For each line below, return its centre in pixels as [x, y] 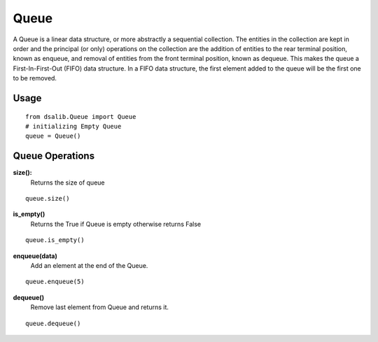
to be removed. [35, 78]
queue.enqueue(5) [55, 282]
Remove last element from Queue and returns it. [100, 307]
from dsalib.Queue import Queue [81, 116]
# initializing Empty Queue [73, 126]
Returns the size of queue [68, 183]
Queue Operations [54, 156]
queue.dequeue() [53, 323]
